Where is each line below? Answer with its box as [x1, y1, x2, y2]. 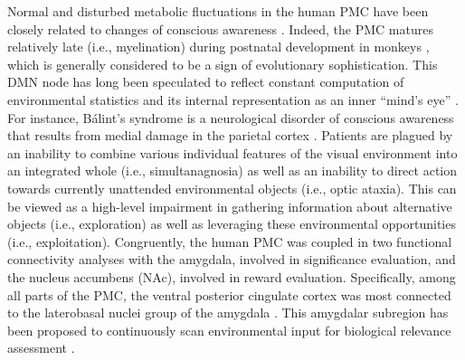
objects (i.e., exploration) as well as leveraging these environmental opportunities [7, 214, 456, 233]
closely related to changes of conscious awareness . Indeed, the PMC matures [7, 19, 433, 38]
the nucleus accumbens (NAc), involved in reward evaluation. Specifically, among [7, 267, 456, 286]
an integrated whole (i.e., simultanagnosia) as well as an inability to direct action [7, 161, 457, 180]
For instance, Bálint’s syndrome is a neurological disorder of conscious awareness [7, 108, 454, 127]
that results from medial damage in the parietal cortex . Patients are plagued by [7, 126, 453, 145]
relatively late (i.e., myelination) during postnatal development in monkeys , [7, 37, 430, 56]
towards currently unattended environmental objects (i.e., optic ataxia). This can [7, 178, 457, 197]
